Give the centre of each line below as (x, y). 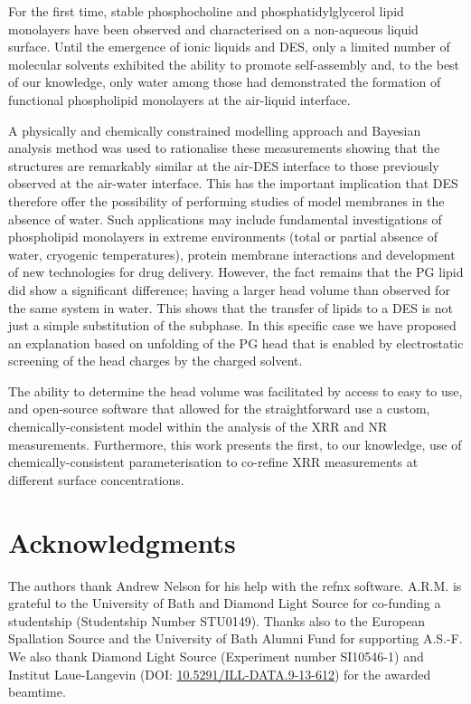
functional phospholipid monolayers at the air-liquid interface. (179, 99)
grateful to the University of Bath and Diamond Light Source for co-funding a (225, 603)
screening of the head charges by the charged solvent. (155, 361)
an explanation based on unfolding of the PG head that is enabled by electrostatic (236, 342)
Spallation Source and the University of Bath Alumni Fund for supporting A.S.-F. (235, 638)
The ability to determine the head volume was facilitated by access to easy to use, (235, 390)
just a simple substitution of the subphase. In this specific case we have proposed (232, 325)
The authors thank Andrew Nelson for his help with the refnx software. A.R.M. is (235, 585)
